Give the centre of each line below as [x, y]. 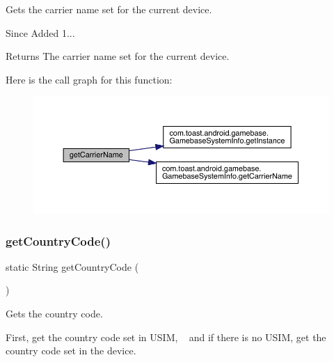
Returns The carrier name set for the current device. [118, 56]
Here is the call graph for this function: [89, 79]
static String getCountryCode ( [72, 266]
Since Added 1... [40, 32]
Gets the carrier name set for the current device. [109, 9]
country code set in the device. [71, 351]
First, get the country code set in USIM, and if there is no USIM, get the [166, 337]
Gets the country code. [54, 314]
